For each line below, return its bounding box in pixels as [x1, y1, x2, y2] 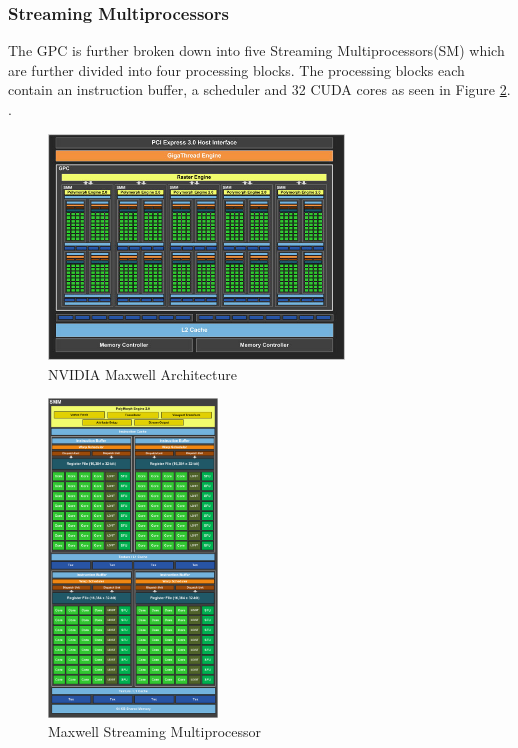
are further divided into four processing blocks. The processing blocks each [8, 59, 465, 80]
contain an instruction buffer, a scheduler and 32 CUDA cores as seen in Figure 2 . [8, 79, 511, 100]
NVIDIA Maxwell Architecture [48, 363, 237, 384]
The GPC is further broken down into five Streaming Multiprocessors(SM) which [8, 40, 505, 61]
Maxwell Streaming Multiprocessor [48, 721, 262, 742]
